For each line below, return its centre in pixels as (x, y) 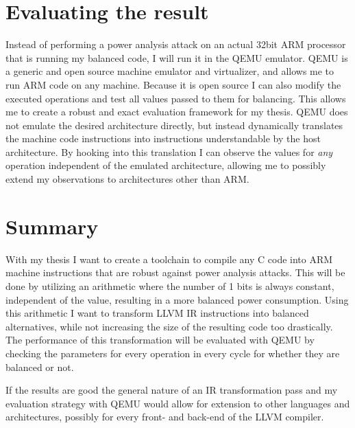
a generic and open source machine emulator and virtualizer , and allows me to (170, 71)
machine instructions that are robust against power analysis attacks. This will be (175, 272)
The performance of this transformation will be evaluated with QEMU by (160, 340)
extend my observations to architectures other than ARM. (127, 179)
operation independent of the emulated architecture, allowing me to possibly (166, 165)
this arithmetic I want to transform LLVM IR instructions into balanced (157, 313)
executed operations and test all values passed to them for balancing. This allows (176, 98)
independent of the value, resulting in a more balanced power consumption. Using (177, 299)
